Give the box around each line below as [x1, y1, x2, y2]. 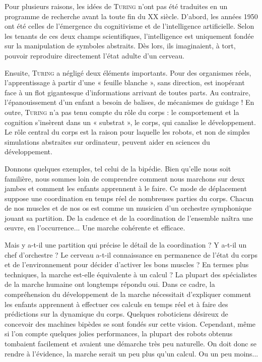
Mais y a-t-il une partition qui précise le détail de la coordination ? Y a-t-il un [5, 239, 247, 250]
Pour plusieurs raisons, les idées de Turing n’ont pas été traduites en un [5, 1, 228, 11]
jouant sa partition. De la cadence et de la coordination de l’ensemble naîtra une [5, 212, 253, 223]
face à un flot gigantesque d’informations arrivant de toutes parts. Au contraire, [5, 87, 250, 97]
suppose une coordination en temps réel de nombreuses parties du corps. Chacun [5, 193, 254, 203]
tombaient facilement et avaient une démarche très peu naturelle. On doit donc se [5, 338, 256, 348]
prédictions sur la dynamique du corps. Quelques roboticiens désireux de [5, 309, 228, 319]
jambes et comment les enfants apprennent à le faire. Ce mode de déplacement [5, 183, 247, 194]
